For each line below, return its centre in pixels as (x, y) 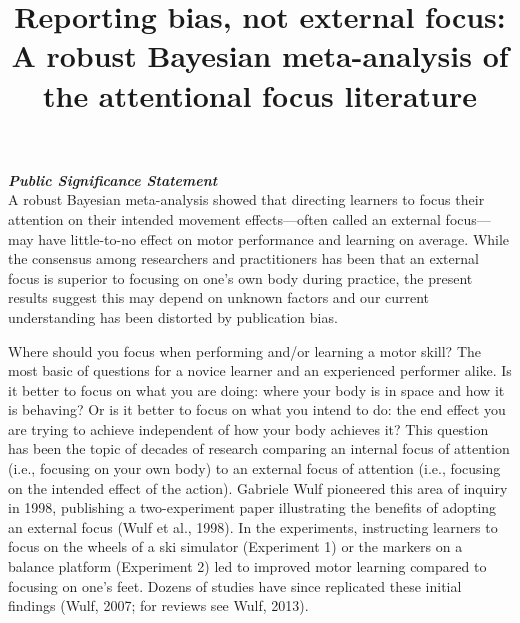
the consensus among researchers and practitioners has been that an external (243, 258)
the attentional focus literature (260, 94)
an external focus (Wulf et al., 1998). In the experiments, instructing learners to (253, 526)
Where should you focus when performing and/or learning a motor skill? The (245, 350)
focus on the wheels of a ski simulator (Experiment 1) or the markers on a (235, 546)
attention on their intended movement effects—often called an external (224, 218)
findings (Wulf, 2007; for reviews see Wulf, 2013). (158, 605)
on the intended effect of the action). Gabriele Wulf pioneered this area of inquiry (258, 487)
